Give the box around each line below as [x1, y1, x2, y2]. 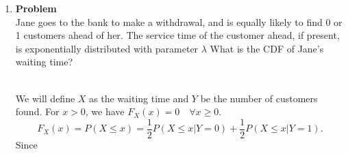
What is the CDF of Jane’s [210, 41, 324, 55]
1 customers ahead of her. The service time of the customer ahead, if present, [15, 28, 340, 42]
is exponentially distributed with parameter [15, 41, 199, 55]
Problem [15, 1, 57, 15]
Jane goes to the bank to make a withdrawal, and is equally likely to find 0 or [15, 14, 343, 29]
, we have [85, 104, 125, 119]
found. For [15, 104, 60, 119]
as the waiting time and [89, 91, 189, 105]
